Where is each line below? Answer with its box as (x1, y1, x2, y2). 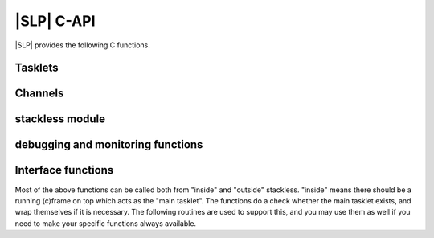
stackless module (14, 113, 106, 126)
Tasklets (14, 61, 59, 75)
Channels (14, 87, 64, 101)
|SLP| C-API (14, 12, 96, 30)
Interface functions (14, 163, 114, 177)
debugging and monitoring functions (14, 137, 203, 152)
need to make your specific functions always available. (14, 218, 197, 228)
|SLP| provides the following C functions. (14, 40, 150, 50)
